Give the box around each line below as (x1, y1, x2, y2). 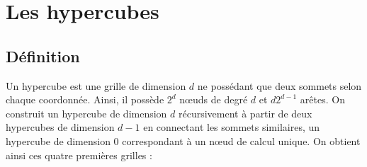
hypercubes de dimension (6, 120, 115, 134)
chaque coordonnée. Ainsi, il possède (6, 92, 164, 107)
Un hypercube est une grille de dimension (6, 78, 186, 93)
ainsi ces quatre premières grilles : (6, 147, 152, 162)
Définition (6, 45, 80, 67)
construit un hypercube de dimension (6, 105, 167, 120)
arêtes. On (300, 92, 345, 107)
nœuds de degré (179, 92, 248, 107)
